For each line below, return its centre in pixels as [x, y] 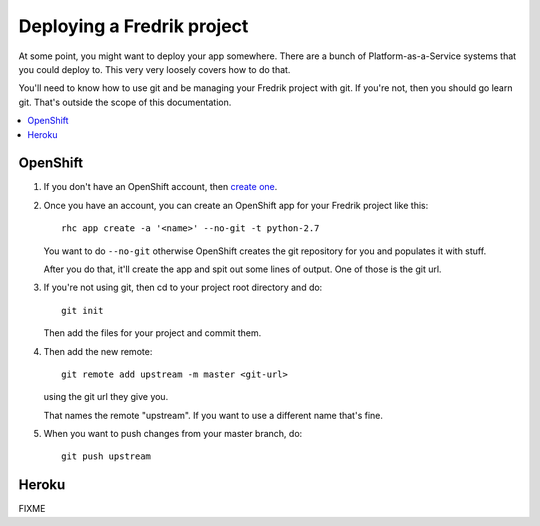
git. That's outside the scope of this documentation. [125, 102]
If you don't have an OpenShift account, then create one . [160, 187]
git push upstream [106, 456]
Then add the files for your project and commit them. [152, 333]
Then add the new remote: [98, 351]
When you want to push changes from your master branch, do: [173, 434]
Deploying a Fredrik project [133, 26]
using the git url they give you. [106, 397]
